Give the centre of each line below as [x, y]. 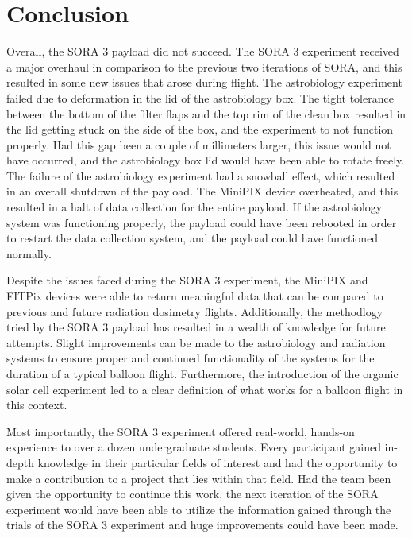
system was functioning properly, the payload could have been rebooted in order [202, 222]
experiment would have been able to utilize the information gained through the [199, 509]
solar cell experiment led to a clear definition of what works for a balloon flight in [205, 389]
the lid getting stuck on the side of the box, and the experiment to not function [200, 129]
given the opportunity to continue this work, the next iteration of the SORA [193, 494]
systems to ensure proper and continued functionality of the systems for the [191, 358]
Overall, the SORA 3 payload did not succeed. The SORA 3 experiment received [203, 51]
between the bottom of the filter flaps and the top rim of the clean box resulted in [206, 113]
